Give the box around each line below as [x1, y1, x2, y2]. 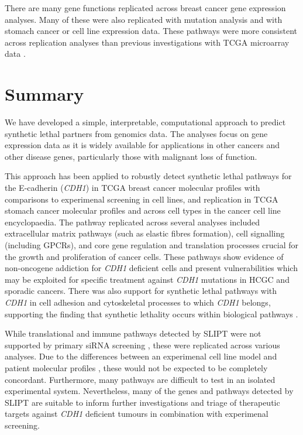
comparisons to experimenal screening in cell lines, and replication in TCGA [5, 193, 278, 205]
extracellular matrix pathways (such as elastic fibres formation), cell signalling [5, 227, 285, 239]
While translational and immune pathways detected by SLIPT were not [5, 327, 261, 340]
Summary [5, 82, 84, 106]
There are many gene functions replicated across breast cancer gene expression [5, 2, 286, 13]
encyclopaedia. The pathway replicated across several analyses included [5, 215, 260, 228]
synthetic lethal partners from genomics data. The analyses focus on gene [5, 127, 268, 139]
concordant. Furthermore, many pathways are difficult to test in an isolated [5, 373, 276, 385]
